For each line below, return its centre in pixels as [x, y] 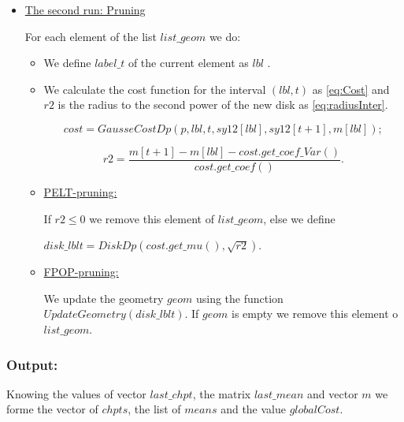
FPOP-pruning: [81, 272]
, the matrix [222, 393]
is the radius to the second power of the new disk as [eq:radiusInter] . [223, 105]
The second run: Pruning [85, 9]
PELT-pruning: [80, 192]
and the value [253, 409]
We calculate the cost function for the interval [155, 89]
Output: [32, 364]
